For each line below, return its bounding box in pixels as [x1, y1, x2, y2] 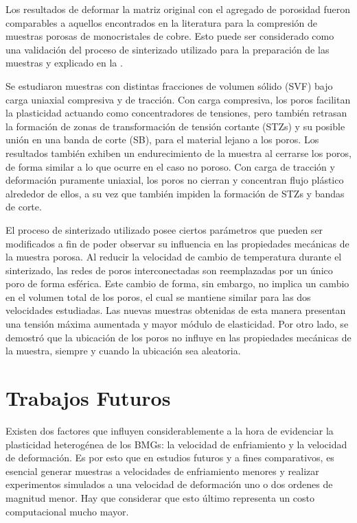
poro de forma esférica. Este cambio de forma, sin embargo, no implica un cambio [5, 276, 349, 291]
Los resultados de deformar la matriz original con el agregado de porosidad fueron [5, 2, 351, 16]
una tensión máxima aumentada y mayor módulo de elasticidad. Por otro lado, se [5, 317, 349, 331]
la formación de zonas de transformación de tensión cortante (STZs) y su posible [5, 119, 345, 133]
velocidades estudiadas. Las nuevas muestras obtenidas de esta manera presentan [5, 303, 346, 317]
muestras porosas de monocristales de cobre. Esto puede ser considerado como [5, 29, 334, 43]
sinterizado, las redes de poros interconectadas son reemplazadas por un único [5, 263, 333, 277]
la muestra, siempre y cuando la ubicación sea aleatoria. [5, 343, 241, 358]
